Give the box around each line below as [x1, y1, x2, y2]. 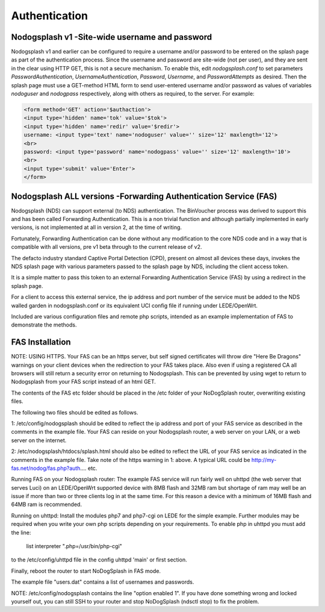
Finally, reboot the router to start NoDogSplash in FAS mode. [11, 567, 161, 575]
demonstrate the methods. [11, 321, 77, 328]
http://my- [251, 456, 277, 463]
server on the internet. [11, 437, 67, 444]
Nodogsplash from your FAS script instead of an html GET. [11, 378, 156, 386]
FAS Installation [11, 337, 72, 348]
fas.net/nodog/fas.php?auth [11, 464, 81, 472]
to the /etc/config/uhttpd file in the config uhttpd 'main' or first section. [11, 556, 187, 563]
